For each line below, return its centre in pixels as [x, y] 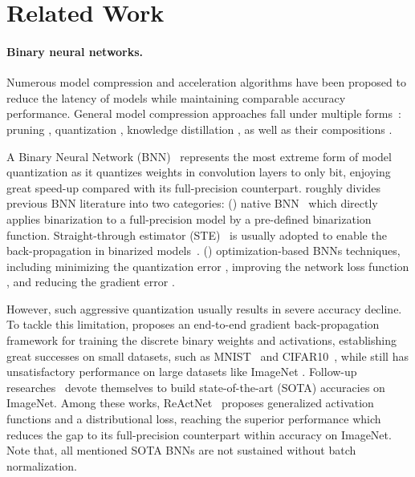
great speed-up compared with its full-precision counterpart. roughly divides [194, 187]
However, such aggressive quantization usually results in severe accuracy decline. [204, 308]
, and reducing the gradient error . [91, 282]
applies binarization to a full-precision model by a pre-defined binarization [189, 218]
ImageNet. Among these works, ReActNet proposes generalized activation [190, 403]
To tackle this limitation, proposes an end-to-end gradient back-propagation [193, 324]
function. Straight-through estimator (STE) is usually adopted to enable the [197, 234]
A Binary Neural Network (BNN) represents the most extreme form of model [199, 156]
